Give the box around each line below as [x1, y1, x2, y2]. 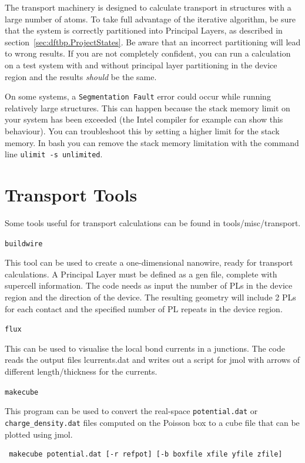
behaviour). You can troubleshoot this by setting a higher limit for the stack [5, 125, 280, 137]
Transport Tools [5, 183, 138, 207]
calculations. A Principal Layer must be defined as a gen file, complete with [5, 267, 277, 280]
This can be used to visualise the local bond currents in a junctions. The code [5, 342, 285, 354]
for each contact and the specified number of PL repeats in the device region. [5, 302, 283, 315]
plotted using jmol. [5, 428, 73, 440]
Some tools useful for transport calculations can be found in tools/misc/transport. [5, 216, 301, 229]
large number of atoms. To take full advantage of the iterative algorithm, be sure [5, 12, 296, 25]
